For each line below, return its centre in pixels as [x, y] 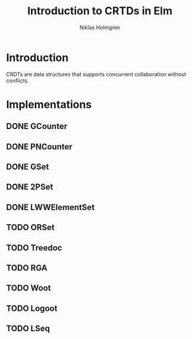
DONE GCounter [37, 126]
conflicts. [18, 80]
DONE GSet [28, 167]
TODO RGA [27, 268]
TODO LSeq [28, 329]
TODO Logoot [32, 308]
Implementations [49, 104]
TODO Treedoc [34, 248]
